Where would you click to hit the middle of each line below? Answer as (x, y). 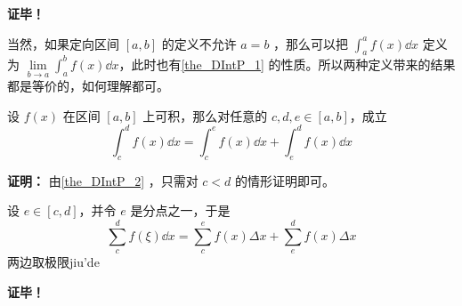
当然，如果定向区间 (63, 43)
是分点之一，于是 (180, 210)
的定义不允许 (199, 43)
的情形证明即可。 (285, 180)
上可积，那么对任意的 (205, 115)
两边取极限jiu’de (53, 261)
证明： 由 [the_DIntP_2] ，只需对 (103, 180)
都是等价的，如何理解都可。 (88, 86)
